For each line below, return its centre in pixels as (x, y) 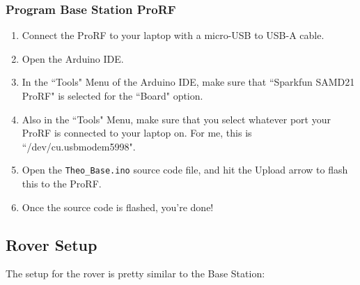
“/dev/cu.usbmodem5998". (79, 146)
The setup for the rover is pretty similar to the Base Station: (135, 274)
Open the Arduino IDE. (73, 58)
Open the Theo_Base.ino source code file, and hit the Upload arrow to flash (185, 170)
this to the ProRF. (62, 184)
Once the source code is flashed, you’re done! (118, 207)
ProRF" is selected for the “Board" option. (112, 95)
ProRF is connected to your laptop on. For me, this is (137, 133)
